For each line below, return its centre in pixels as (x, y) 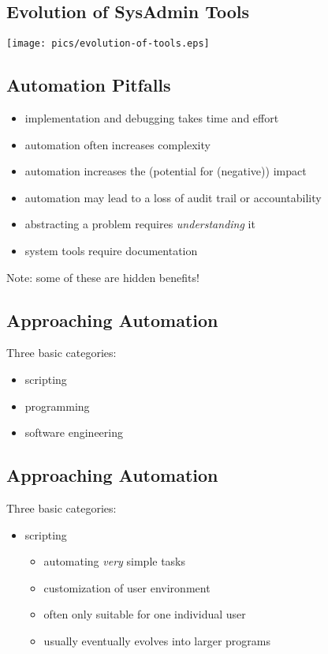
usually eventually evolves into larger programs (157, 640)
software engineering (74, 432)
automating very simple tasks (115, 561)
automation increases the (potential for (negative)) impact (166, 171)
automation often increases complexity (117, 144)
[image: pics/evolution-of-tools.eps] (108, 44)
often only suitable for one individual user (145, 614)
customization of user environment (127, 587)
